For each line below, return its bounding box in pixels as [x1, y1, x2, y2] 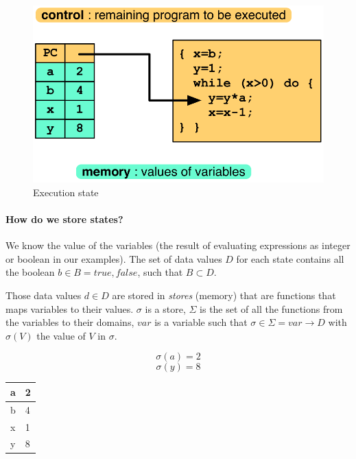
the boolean [5, 265, 55, 279]
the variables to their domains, [5, 315, 134, 329]
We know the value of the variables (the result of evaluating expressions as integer [5, 238, 351, 252]
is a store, [145, 301, 186, 316]
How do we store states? [5, 211, 123, 226]
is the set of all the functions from [200, 301, 343, 316]
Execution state [33, 185, 99, 199]
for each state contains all [236, 251, 344, 266]
